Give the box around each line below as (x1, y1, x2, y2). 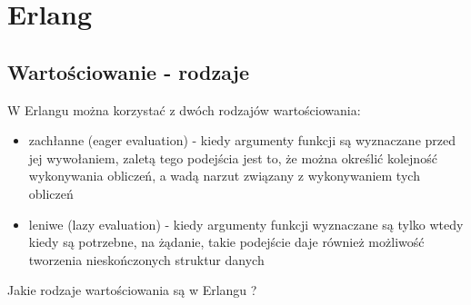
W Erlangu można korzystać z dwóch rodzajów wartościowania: (7, 100, 361, 119)
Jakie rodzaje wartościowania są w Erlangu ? (7, 280, 257, 300)
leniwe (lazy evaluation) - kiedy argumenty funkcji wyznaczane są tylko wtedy (28, 214, 464, 233)
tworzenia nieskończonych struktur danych (28, 250, 265, 269)
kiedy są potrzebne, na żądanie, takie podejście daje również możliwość (28, 232, 425, 251)
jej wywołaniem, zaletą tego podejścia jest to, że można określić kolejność (28, 148, 437, 167)
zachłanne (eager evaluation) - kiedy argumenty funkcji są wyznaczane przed (28, 131, 456, 150)
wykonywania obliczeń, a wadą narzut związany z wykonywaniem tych (28, 166, 420, 185)
